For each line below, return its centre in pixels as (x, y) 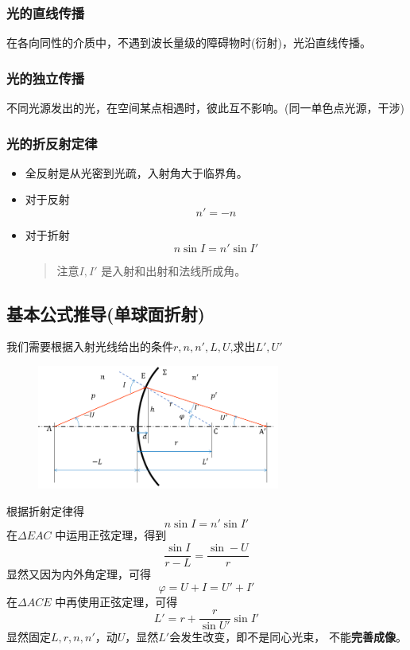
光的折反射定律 (52, 143)
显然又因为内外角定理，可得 (79, 574)
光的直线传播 (46, 12)
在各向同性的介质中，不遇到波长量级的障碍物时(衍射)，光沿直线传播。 (189, 43)
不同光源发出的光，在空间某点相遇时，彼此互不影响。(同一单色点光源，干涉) (205, 108)
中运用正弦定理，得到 (111, 535)
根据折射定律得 (45, 510)
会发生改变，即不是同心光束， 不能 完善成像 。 (288, 637)
